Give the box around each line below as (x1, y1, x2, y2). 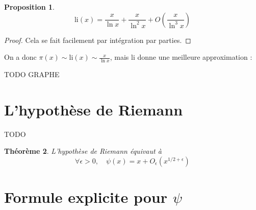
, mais (110, 52, 129, 62)
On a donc (4, 52, 37, 62)
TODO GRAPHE (4, 69, 60, 80)
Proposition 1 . (4, 2, 55, 12)
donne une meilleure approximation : (137, 52, 252, 62)
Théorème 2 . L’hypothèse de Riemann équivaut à (4, 146, 162, 156)
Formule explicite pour (4, 186, 167, 207)
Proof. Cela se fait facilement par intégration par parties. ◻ (4, 34, 191, 45)
